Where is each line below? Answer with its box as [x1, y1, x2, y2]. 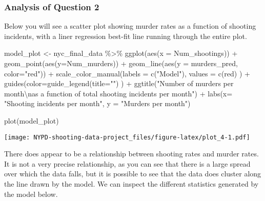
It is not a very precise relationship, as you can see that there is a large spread [4, 158, 251, 169]
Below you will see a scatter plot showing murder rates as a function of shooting [4, 21, 256, 31]
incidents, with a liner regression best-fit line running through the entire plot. [4, 30, 247, 41]
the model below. [4, 188, 58, 199]
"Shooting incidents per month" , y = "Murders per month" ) [4, 98, 191, 109]
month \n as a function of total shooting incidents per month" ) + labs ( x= [4, 88, 233, 98]
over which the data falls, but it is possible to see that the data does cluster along [4, 168, 261, 179]
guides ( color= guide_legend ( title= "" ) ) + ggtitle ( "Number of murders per [4, 78, 234, 89]
